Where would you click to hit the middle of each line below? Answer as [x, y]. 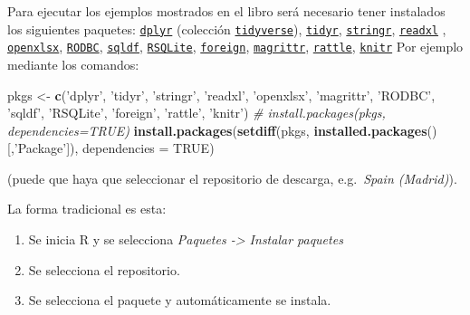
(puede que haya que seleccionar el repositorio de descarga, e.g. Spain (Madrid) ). [232, 178]
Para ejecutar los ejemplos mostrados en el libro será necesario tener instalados [226, 11]
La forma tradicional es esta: [87, 209]
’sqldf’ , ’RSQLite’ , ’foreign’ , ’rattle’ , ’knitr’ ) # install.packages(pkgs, [197, 113]
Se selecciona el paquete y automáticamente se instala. [180, 300]
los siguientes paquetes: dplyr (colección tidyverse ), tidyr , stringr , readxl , [227, 29]
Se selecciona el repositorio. [104, 269]
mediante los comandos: [73, 64]
